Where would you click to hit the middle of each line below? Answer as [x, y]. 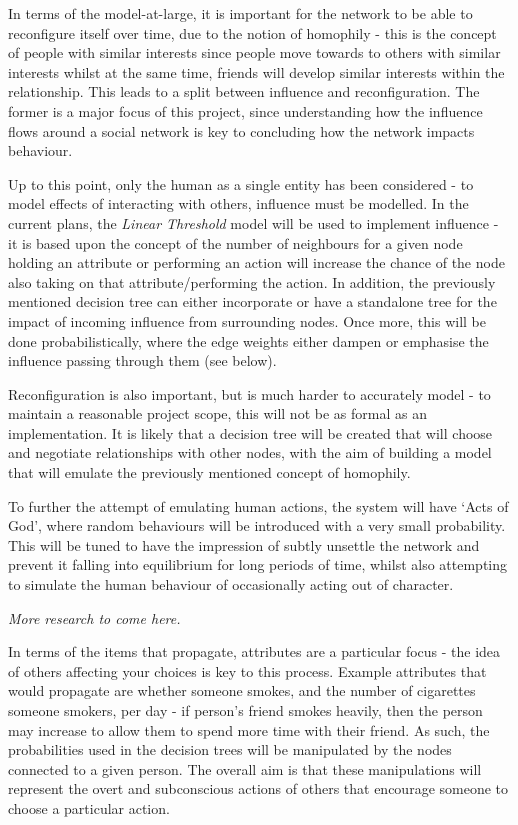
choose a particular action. [89, 807]
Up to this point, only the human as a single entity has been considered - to [241, 183]
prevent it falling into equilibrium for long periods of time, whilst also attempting [257, 564]
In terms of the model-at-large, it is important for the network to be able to [240, 13]
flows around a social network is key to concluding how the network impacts [241, 130]
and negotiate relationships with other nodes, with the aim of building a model [250, 452]
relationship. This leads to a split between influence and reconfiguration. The [244, 91]
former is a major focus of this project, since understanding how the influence [245, 110]
